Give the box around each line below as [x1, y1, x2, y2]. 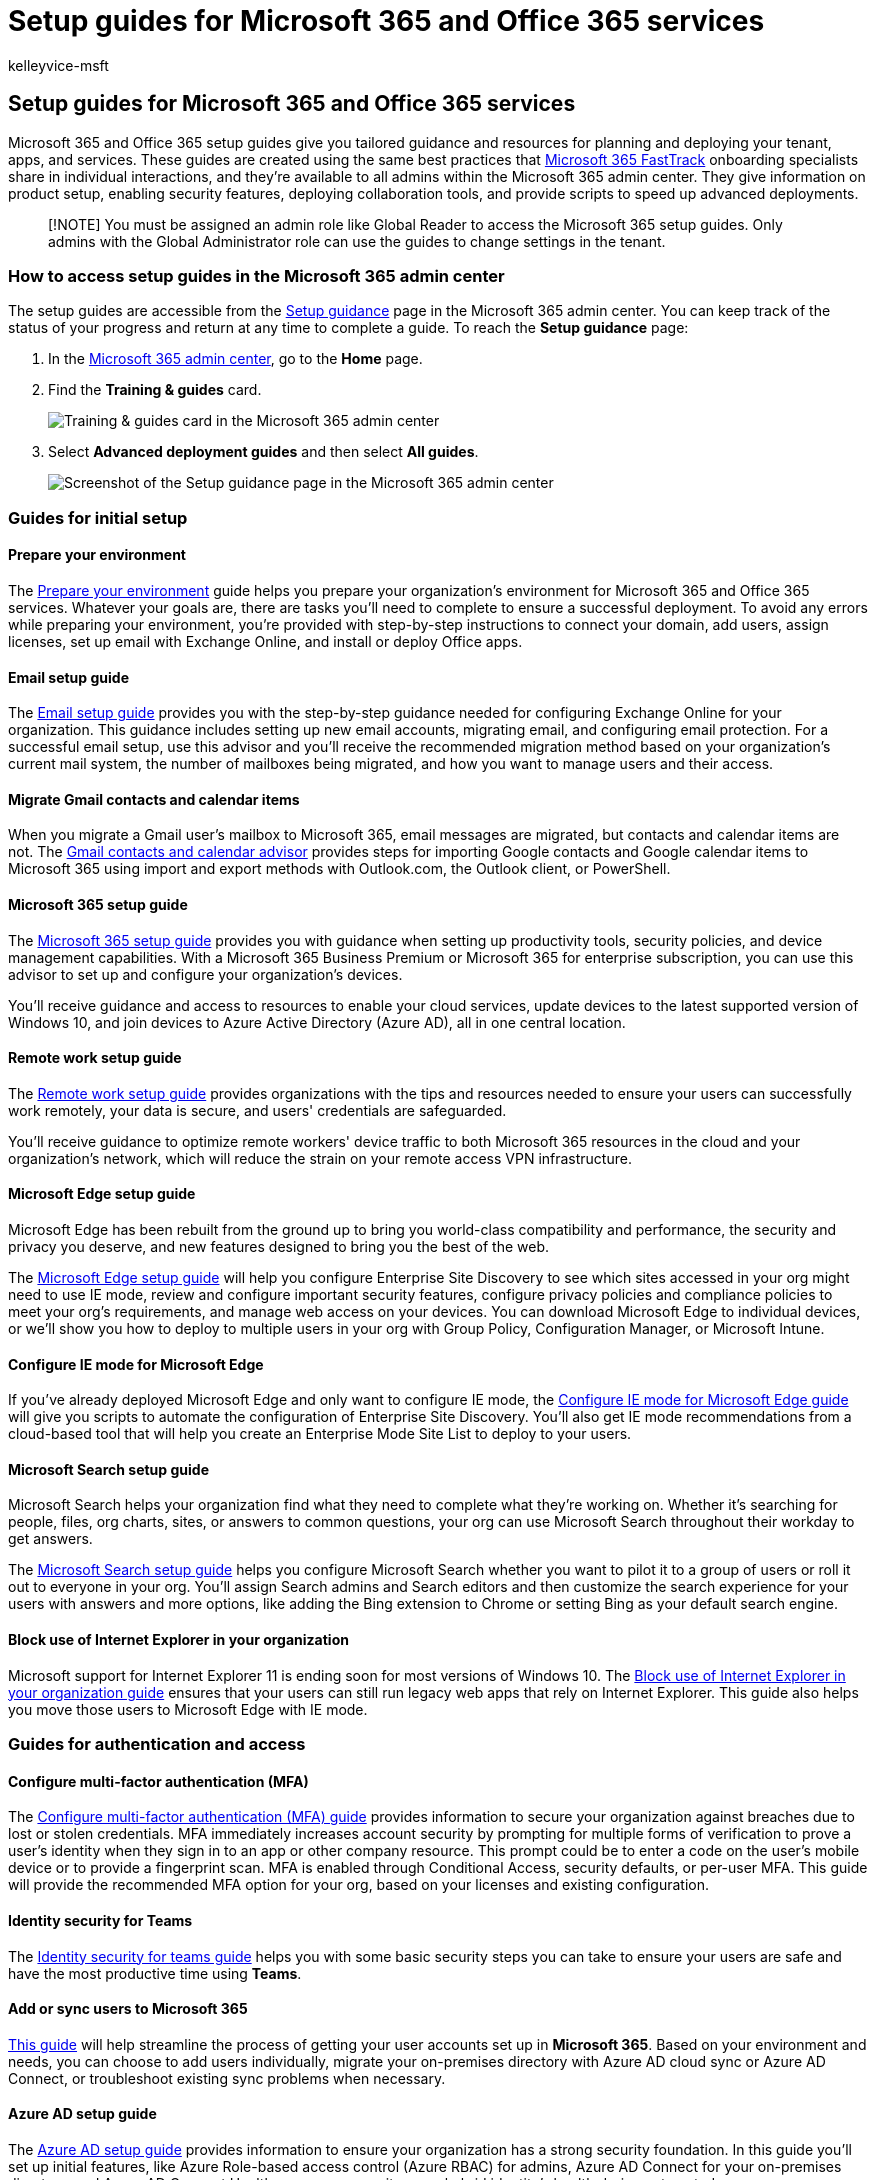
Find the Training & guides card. [48, 381, 262, 399]
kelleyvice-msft [8, 56, 109, 74]
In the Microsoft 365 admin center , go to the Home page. [48, 350, 423, 368]
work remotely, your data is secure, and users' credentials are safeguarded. [8, 1101, 507, 1119]
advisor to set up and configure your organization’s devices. [8, 965, 403, 983]
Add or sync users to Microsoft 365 [8, 2000, 248, 2018]
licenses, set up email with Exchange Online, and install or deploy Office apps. [8, 632, 523, 650]
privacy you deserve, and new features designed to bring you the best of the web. [8, 1238, 550, 1256]
